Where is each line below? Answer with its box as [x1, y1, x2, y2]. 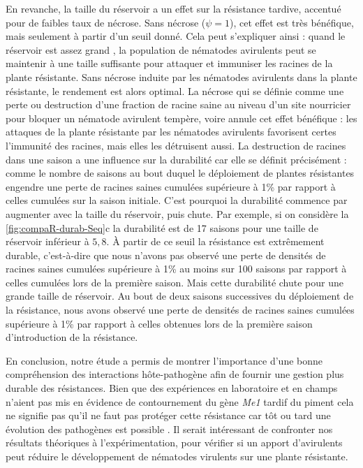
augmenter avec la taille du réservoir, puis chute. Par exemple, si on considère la [6, 206, 349, 221]
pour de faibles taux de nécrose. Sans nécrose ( [6, 15, 206, 29]
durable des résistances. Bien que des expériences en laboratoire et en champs [6, 381, 338, 395]
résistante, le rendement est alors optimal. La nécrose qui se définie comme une [6, 83, 344, 98]
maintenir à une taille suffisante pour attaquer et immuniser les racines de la [6, 56, 333, 71]
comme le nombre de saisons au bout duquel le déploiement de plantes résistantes [6, 166, 355, 180]
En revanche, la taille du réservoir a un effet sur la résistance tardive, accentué [6, 1, 341, 15]
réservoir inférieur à [6, 234, 89, 249]
